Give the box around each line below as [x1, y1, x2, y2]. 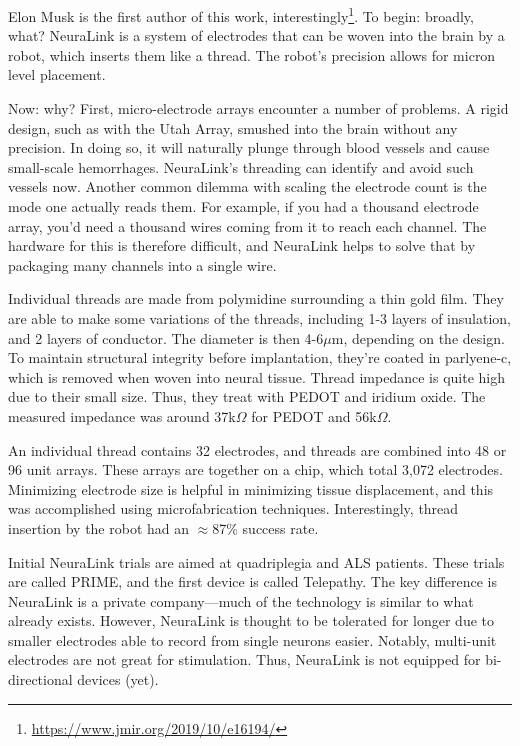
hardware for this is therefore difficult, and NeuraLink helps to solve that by [8, 235, 476, 256]
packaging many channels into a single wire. [8, 254, 277, 275]
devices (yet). [77, 669, 159, 690]
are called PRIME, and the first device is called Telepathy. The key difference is [8, 571, 497, 592]
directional [8, 669, 73, 690]
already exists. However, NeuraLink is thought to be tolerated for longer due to [8, 610, 494, 631]
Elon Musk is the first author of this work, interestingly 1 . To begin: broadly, [8, 3, 474, 26]
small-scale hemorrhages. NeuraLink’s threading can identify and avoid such [8, 156, 474, 177]
